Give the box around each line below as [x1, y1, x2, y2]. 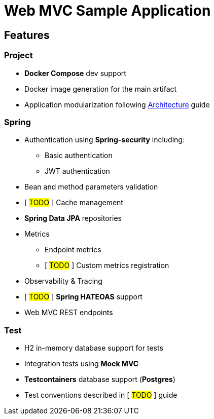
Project [4, 50, 33, 61]
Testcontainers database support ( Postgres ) [24, 375, 175, 384]
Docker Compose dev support [24, 68, 126, 78]
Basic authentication [45, 151, 113, 160]
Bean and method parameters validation [24, 182, 158, 192]
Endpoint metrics [45, 245, 101, 254]
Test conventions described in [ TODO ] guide [24, 391, 177, 400]
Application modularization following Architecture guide [24, 100, 210, 109]
